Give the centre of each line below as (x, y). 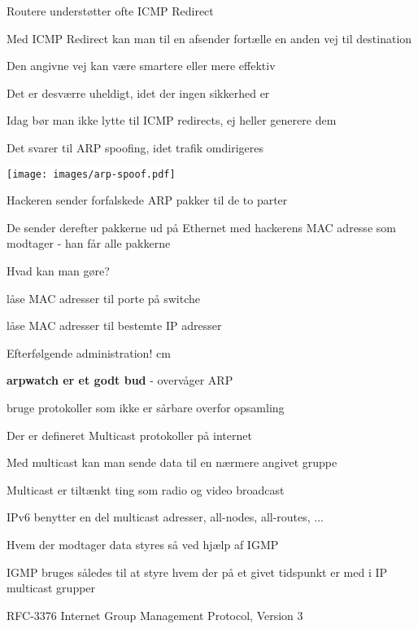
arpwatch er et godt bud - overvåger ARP (120, 380)
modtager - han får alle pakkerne (89, 243)
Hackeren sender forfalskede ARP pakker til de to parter (147, 200)
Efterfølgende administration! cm (89, 352)
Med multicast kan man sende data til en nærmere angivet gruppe (172, 462)
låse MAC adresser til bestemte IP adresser (114, 325)
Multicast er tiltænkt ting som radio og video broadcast (146, 489)
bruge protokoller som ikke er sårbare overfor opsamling (146, 407)
